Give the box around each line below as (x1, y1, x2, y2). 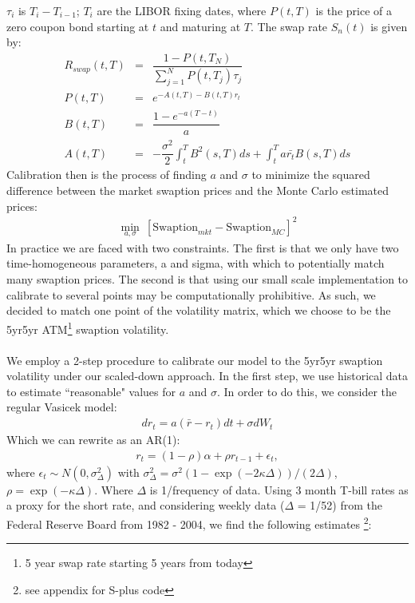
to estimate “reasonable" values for (6, 383, 176, 399)
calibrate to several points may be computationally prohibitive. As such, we (6, 286, 376, 303)
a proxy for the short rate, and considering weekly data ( (6, 497, 285, 514)
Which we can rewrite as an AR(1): (6, 431, 180, 448)
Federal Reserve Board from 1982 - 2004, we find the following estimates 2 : (6, 513, 372, 532)
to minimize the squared (251, 166, 370, 183)
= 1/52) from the (297, 497, 382, 514)
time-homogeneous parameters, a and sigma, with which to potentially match (6, 255, 385, 272)
